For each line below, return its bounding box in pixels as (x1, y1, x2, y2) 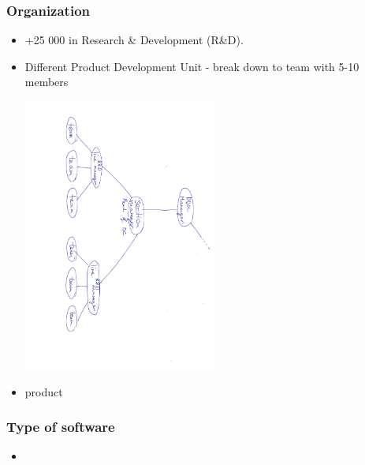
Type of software (6, 417, 115, 437)
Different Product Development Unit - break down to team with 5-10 (24, 58, 359, 74)
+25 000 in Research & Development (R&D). (24, 32, 244, 48)
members (24, 73, 69, 90)
